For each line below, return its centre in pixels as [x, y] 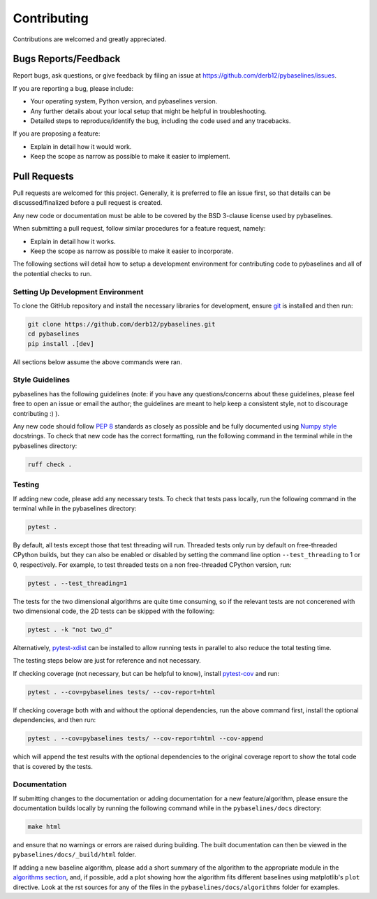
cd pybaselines [53, 334]
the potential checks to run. [52, 273]
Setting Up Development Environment [78, 292]
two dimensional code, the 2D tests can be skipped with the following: [114, 611]
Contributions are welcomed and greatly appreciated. [90, 39]
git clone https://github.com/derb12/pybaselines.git [121, 324]
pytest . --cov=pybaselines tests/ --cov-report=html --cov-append [146, 739]
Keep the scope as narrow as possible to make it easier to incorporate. [132, 251]
